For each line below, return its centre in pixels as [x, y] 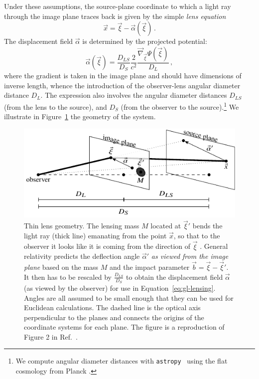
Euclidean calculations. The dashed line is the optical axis [112, 307]
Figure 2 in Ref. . [51, 336]
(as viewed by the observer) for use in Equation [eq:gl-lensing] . [120, 287]
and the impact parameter [150, 267]
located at [166, 226]
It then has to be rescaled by [68, 277]
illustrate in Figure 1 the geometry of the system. [80, 116]
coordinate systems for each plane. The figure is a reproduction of [124, 327]
